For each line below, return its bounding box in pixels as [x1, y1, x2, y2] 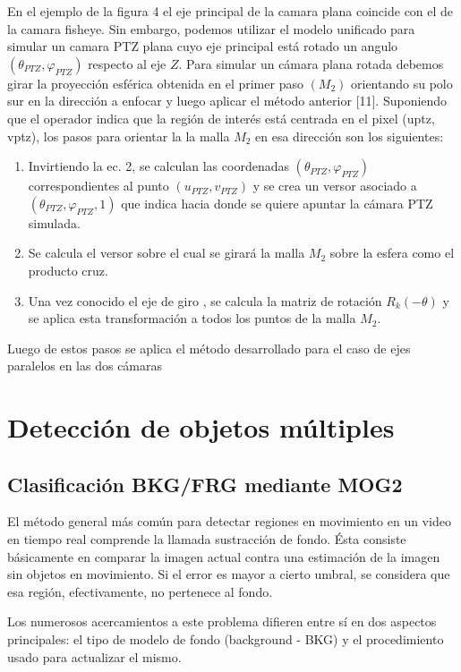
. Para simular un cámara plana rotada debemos [178, 54, 444, 72]
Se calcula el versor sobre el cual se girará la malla [28, 243, 305, 262]
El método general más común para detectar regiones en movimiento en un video [7, 512, 451, 531]
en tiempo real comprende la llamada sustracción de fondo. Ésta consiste [7, 530, 406, 549]
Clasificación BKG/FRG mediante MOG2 [7, 470, 403, 498]
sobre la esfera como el [329, 243, 455, 262]
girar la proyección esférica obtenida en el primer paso [7, 73, 303, 92]
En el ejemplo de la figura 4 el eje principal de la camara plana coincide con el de [7, 2, 454, 20]
